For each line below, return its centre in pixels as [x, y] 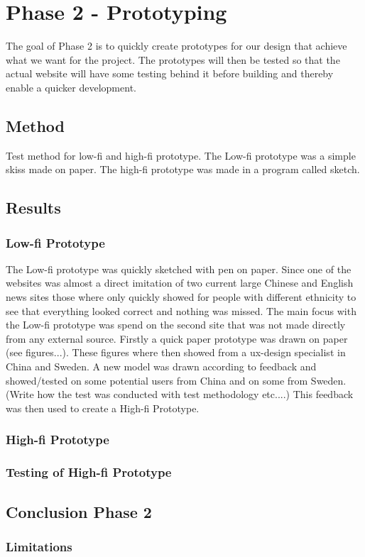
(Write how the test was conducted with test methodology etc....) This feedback [180, 394]
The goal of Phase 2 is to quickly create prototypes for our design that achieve [176, 46]
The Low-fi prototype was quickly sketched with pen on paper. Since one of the [179, 269]
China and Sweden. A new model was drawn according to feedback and [161, 366]
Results [33, 208]
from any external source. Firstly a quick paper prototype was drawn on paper [177, 338]
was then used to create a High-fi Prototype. [103, 408]
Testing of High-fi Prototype [89, 472]
